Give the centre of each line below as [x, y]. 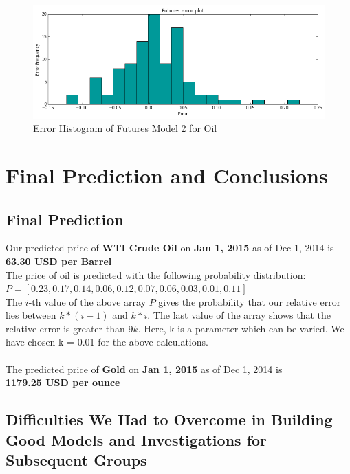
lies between [31, 315]
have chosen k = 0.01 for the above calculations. [107, 342]
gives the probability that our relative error [250, 301]
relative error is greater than [65, 328]
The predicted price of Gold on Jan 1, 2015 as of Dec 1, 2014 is [144, 369]
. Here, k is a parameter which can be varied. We [241, 328]
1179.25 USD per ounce [63, 382]
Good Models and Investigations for [136, 439]
